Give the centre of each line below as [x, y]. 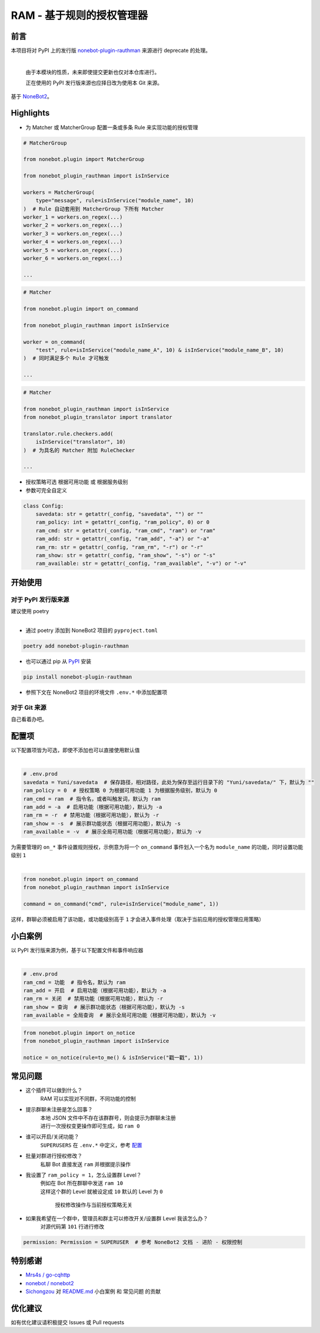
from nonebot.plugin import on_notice [79, 1033]
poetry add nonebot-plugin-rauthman [76, 646]
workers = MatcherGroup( [59, 192]
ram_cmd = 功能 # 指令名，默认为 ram [74, 982]
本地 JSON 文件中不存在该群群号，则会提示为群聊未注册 [108, 1118]
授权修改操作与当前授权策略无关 [94, 1205]
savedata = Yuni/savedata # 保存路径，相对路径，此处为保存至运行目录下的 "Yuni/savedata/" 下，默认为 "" [169, 782]
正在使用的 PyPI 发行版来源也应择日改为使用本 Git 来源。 [94, 83]
